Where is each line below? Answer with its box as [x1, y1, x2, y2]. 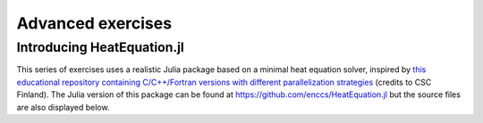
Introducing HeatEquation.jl [16, 39, 185, 55]
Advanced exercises [16, 13, 173, 33]
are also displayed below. [16, 102, 110, 112]
